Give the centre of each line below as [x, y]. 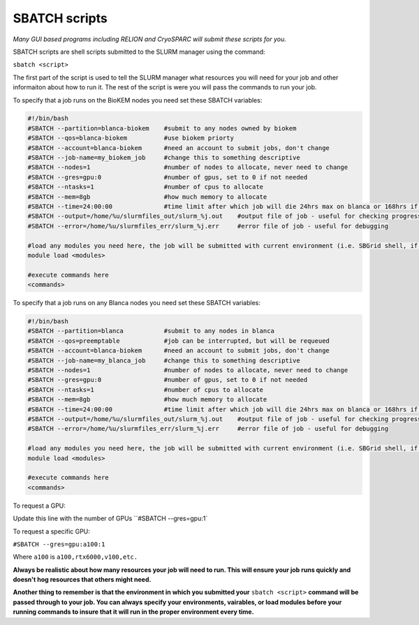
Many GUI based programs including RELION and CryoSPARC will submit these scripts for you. [149, 39]
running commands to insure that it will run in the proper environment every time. [133, 612]
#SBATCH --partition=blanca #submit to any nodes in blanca [151, 331]
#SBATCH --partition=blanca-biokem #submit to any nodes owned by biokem [162, 128]
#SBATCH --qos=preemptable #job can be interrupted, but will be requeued [178, 341]
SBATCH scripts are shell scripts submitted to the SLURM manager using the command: [139, 52]
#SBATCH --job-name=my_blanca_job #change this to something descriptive [164, 360]
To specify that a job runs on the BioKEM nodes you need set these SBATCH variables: [138, 100]
